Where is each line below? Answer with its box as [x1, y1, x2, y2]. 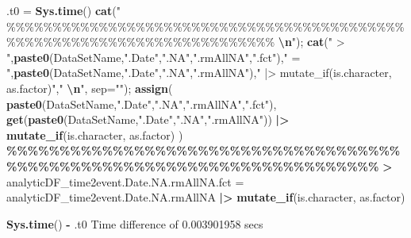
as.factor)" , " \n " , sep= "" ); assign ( [6, 79, 173, 96]
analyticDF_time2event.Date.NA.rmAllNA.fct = [6, 173, 244, 190]
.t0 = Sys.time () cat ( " [6, 2, 121, 18]
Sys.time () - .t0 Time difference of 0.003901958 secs [6, 215, 263, 232]
